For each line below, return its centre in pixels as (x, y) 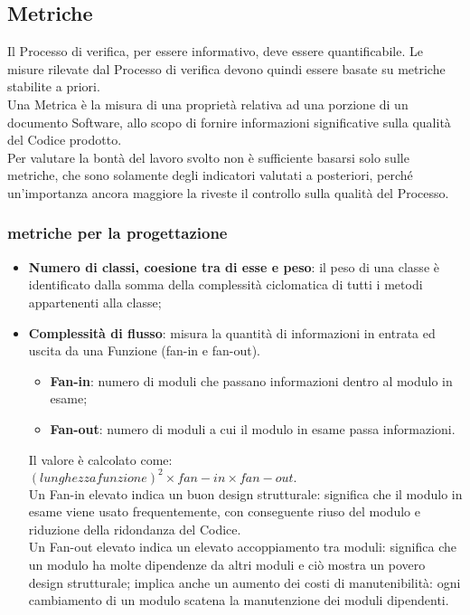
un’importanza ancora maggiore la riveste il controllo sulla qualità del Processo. (228, 192)
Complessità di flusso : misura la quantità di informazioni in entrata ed (232, 332)
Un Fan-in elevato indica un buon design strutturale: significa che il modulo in (245, 493)
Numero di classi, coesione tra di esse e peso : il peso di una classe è (234, 266)
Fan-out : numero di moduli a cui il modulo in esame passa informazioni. (253, 428)
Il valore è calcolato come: (100, 459)
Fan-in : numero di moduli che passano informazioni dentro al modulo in (251, 380)
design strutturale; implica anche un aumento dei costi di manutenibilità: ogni (244, 582)
